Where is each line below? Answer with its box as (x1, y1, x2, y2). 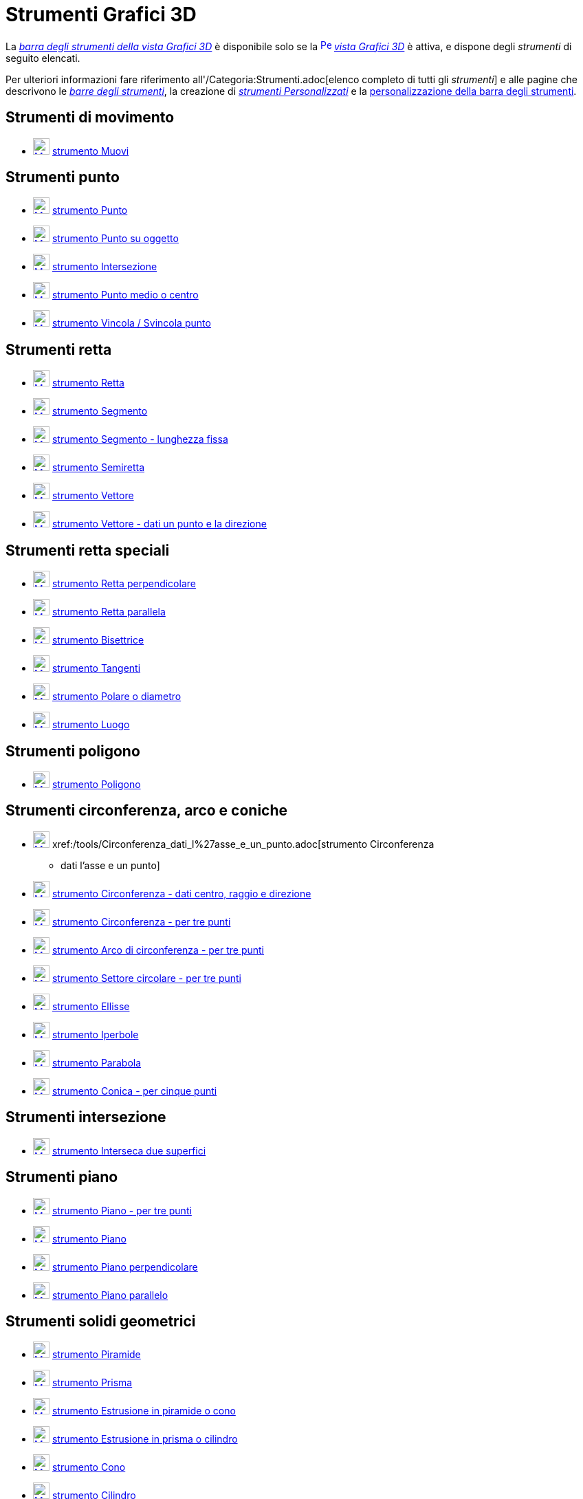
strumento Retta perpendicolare (52, 578, 196, 590)
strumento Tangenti (52, 662, 141, 675)
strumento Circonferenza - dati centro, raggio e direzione (52, 887, 311, 899)
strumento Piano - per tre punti (52, 1204, 192, 1216)
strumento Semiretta (52, 461, 145, 474)
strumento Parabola (52, 1056, 142, 1069)
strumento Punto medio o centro (52, 289, 199, 301)
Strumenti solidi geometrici (5, 1312, 196, 1330)
